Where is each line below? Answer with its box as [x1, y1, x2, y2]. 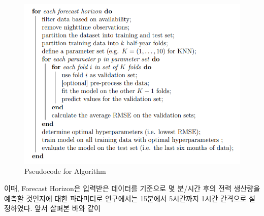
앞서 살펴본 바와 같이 [35, 203, 101, 213]
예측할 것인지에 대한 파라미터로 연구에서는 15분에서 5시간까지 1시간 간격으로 [4, 193, 247, 203]
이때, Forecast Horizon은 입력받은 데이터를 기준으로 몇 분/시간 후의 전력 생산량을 [4, 183, 260, 194]
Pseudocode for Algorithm [24, 166, 106, 176]
